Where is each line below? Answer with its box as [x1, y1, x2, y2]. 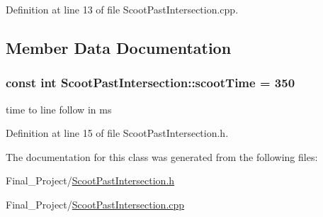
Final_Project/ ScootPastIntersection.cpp [6, 196, 185, 211]
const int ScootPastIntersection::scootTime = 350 [6, 74, 295, 91]
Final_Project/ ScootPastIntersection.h [6, 173, 175, 188]
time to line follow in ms [6, 101, 112, 116]
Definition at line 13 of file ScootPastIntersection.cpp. [6, 2, 239, 16]
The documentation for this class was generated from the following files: [6, 149, 318, 164]
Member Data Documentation [6, 36, 232, 58]
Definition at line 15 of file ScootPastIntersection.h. [6, 126, 229, 140]
